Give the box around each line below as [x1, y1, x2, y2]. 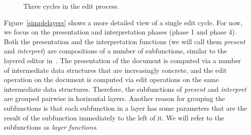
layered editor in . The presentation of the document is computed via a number [4, 55, 241, 65]
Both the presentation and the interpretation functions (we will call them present [4, 36, 246, 46]
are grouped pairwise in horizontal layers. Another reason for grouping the [4, 93, 225, 103]
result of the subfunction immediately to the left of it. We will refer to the [4, 112, 224, 122]
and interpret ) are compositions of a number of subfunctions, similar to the [4, 46, 227, 56]
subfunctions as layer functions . [4, 122, 98, 132]
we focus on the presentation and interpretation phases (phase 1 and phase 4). [4, 27, 237, 37]
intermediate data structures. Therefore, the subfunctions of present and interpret [4, 84, 247, 94]
